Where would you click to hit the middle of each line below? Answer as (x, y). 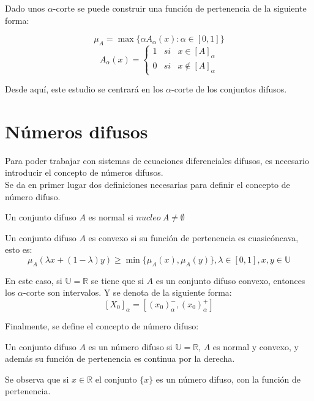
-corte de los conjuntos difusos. (229, 89)
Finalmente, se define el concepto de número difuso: (102, 326)
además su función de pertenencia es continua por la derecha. (120, 358)
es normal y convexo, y (256, 346)
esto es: (19, 249)
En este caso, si (34, 280)
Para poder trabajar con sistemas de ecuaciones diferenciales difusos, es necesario (157, 160)
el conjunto (116, 379)
